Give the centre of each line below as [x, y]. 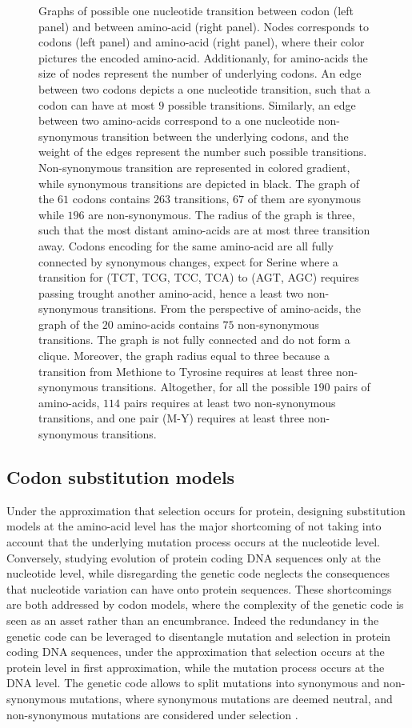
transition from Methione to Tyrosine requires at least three [186, 371]
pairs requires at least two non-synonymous [230, 402]
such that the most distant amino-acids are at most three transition [204, 230]
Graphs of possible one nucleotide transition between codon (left [196, 10]
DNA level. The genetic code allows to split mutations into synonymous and [193, 683]
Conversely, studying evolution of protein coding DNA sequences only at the [194, 557]
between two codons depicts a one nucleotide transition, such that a [204, 88]
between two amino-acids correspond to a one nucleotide [177, 120]
